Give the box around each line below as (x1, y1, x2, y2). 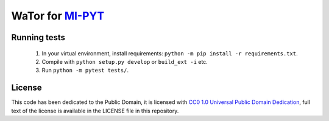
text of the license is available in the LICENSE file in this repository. (11, 107, 179, 114)
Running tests (11, 32, 66, 43)
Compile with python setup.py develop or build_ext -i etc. (41, 58, 208, 65)
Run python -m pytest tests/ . (41, 67, 129, 74)
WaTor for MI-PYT (11, 9, 105, 22)
